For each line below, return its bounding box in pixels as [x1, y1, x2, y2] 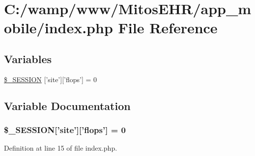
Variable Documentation [4, 98, 131, 113]
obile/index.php [4, 18, 113, 38]
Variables [4, 51, 52, 66]
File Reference [118, 18, 218, 38]
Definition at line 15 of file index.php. [4, 143, 117, 153]
